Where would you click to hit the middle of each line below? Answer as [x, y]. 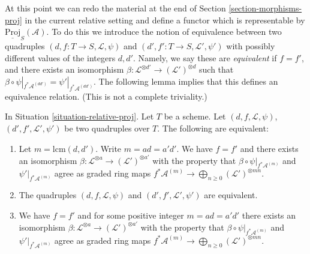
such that [216, 69]
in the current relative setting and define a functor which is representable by [165, 20]
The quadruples [48, 195]
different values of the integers [60, 57]
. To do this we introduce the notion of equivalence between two [164, 32]
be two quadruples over [107, 128]
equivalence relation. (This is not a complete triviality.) [106, 96]
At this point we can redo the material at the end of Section [115, 8]
